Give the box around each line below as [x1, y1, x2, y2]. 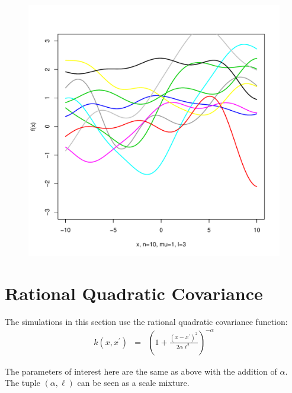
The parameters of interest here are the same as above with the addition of [5, 365, 277, 377]
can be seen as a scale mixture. [77, 376, 190, 389]
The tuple [5, 376, 40, 389]
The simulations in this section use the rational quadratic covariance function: [5, 315, 288, 327]
